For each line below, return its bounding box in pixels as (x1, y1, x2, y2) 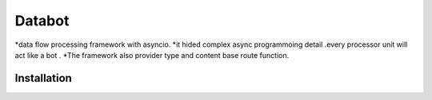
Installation (14, 71, 72, 85)
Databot (14, 12, 70, 29)
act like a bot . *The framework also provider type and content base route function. (14, 50, 290, 60)
